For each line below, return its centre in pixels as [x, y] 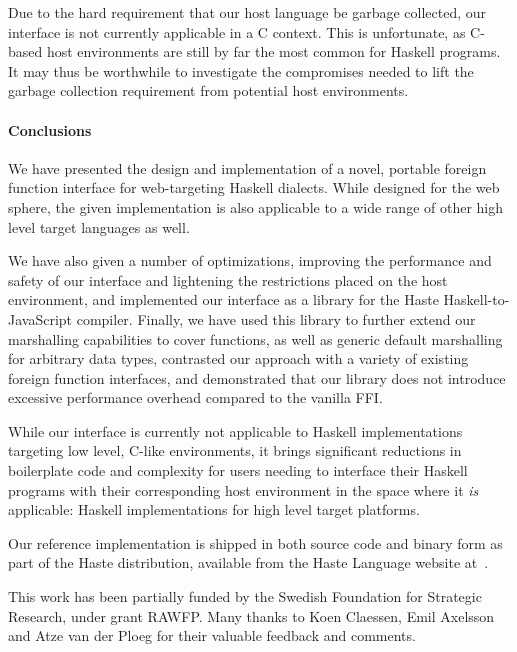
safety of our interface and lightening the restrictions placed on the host [228, 279]
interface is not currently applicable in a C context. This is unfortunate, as [237, 31]
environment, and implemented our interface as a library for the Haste [223, 299]
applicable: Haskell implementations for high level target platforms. [214, 509]
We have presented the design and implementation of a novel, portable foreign [247, 167]
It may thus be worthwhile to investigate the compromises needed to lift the [241, 70]
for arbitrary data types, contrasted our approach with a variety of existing [238, 358]
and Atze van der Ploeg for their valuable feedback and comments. [212, 635]
